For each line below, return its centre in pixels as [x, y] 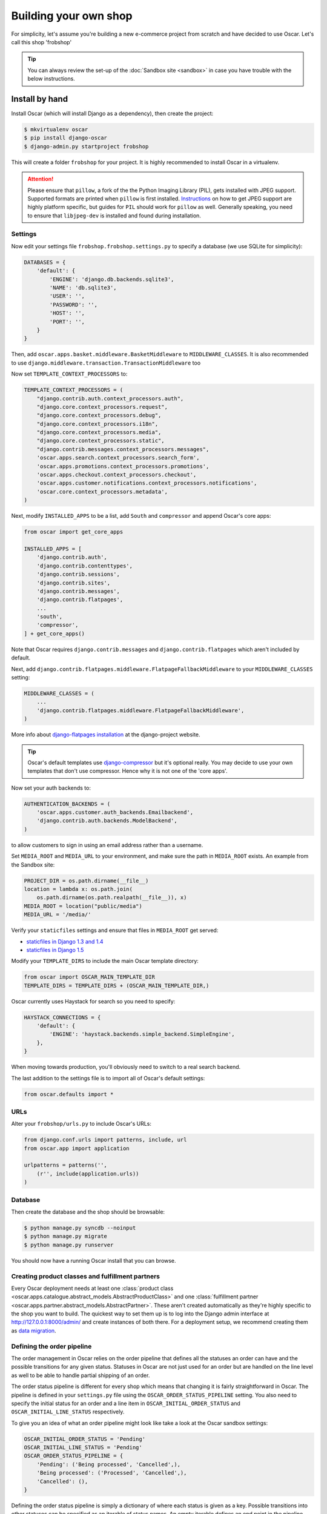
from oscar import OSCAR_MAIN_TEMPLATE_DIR [90, 977]
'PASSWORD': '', [74, 305]
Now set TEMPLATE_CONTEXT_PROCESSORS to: [69, 374]
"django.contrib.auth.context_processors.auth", [110, 398]
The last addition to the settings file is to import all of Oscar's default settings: [108, 1078]
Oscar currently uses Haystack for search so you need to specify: [93, 1001]
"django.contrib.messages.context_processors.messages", [123, 449]
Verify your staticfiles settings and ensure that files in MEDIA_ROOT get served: [115, 930]
